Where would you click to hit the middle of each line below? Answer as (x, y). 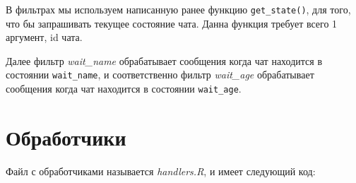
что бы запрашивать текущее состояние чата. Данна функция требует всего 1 (172, 23)
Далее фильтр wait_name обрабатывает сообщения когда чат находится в (164, 60)
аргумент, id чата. (44, 37)
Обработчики (66, 137)
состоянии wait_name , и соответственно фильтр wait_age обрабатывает (160, 75)
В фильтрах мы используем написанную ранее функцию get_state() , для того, (178, 9)
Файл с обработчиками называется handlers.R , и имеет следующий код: (161, 171)
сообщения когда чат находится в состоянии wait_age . (124, 89)
